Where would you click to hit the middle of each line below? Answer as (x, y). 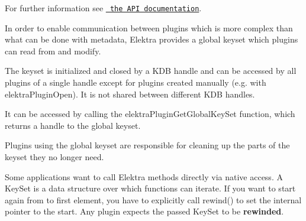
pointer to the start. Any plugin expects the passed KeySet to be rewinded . (144, 211)
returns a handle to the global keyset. (73, 125)
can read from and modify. (53, 51)
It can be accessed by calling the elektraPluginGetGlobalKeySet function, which (150, 114)
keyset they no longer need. (54, 157)
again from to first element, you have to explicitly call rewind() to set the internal (153, 199)
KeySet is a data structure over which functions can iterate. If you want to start (150, 188)
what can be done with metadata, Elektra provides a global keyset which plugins (152, 39)
